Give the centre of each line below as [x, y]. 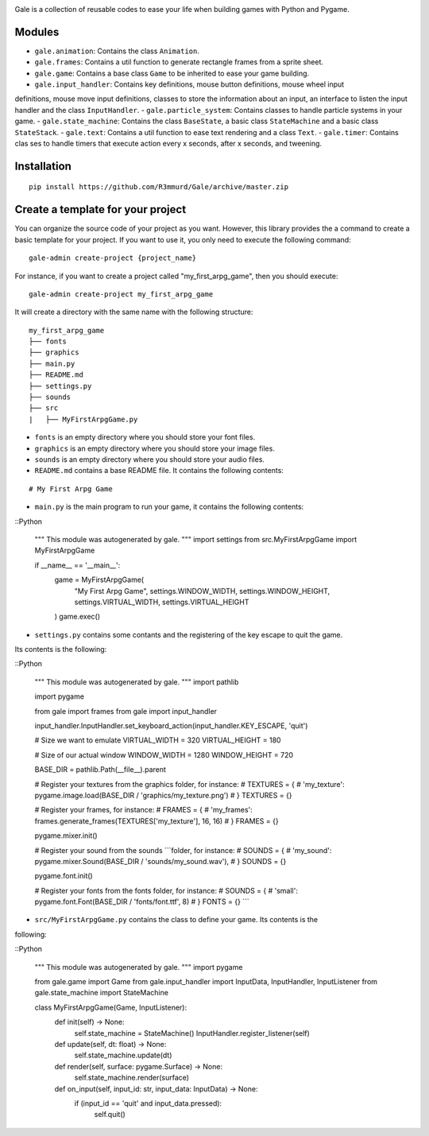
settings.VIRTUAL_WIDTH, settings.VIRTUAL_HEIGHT [162, 602]
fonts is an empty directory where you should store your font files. [145, 437]
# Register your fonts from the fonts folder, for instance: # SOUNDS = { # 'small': [166, 890]
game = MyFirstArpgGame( [99, 580]
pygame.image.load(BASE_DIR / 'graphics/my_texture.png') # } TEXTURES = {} [164, 795]
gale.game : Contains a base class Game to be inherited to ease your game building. [172, 73]
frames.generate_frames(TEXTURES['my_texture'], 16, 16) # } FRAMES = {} [157, 821]
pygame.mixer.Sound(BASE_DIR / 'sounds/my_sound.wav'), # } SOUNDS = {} [160, 861]
